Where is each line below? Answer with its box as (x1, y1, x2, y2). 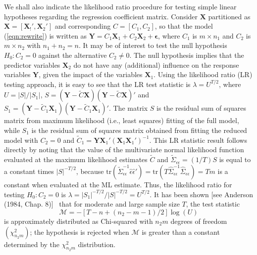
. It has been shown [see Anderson (150, 189, 254, 199)
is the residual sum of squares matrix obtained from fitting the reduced (31, 125, 247, 135)
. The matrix (108, 103, 148, 113)
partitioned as (208, 11, 251, 21)
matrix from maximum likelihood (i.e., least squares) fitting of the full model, (4, 115, 239, 126)
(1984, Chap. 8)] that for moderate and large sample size (4, 199, 180, 209)
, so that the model (154, 21, 213, 31)
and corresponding (54, 21, 111, 31)
